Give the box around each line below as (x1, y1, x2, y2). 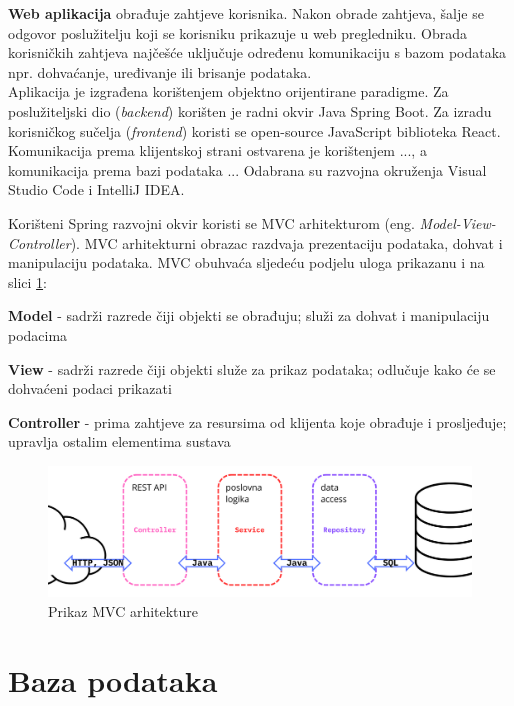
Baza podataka (8, 659, 218, 700)
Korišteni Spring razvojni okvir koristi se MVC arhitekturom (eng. (8, 212, 415, 233)
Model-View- (419, 212, 496, 233)
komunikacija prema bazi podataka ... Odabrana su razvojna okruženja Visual (8, 159, 487, 180)
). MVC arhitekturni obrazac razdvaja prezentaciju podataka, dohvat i (70, 232, 503, 253)
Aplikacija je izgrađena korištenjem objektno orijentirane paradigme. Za (8, 81, 449, 102)
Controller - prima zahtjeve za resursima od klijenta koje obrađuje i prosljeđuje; (8, 411, 507, 432)
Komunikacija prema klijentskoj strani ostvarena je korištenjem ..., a (8, 140, 427, 161)
